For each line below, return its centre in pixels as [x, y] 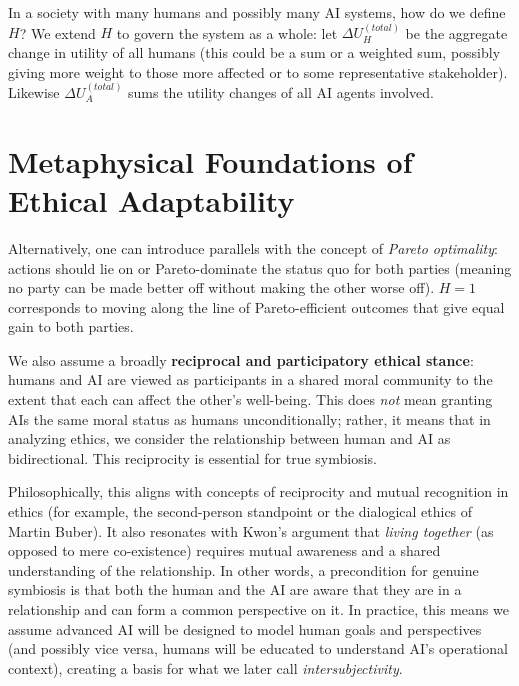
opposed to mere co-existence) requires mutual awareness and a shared [224, 550]
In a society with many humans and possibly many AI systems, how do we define [257, 12]
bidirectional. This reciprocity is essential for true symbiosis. [193, 457]
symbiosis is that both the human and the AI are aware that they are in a [235, 589]
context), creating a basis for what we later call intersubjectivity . [205, 667]
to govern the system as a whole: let [227, 32]
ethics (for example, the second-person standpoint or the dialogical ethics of [240, 511]
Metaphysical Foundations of [210, 160]
